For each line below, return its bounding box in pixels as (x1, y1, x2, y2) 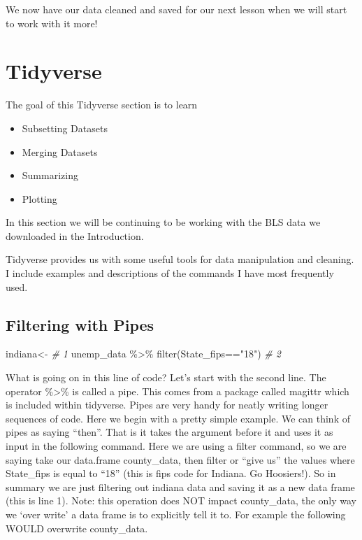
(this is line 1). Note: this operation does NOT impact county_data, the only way (6, 493, 357, 508)
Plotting (22, 191, 57, 206)
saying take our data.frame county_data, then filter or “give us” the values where (6, 452, 355, 467)
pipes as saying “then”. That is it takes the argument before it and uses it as (6, 425, 333, 439)
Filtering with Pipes (6, 313, 154, 335)
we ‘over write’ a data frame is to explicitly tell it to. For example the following (6, 506, 346, 521)
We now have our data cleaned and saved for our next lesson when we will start (6, 2, 347, 16)
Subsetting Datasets (22, 120, 108, 135)
